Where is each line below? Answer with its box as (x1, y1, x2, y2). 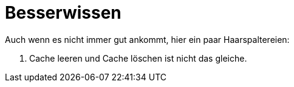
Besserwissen (5, 2, 121, 23)
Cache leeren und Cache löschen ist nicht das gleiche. (29, 53, 247, 63)
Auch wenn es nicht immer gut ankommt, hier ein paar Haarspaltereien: (5, 34, 290, 45)
